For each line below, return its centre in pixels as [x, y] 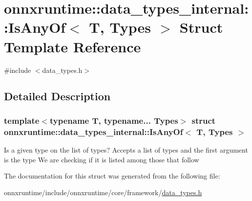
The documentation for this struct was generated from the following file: [112, 176]
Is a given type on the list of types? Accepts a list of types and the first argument [126, 150]
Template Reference [73, 46]
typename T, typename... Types [114, 120]
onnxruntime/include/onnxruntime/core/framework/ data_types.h [103, 192]
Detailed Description [57, 96]
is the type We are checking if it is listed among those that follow [102, 159]
